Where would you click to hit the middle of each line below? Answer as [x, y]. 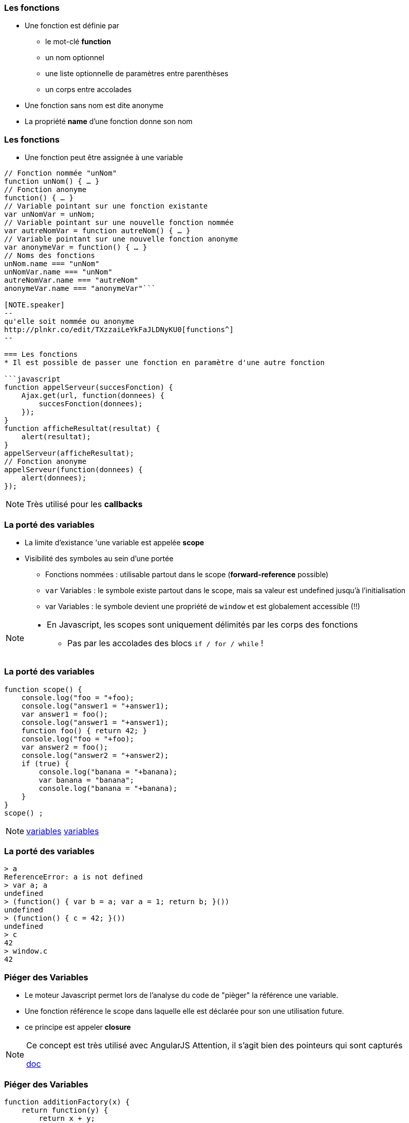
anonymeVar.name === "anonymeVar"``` [80, 289]
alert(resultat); [56, 437]
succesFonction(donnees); [91, 404]
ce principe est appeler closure [78, 1027]
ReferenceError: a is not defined [73, 877]
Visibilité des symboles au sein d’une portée [99, 558]
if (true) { [45, 763]
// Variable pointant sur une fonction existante [106, 206]
